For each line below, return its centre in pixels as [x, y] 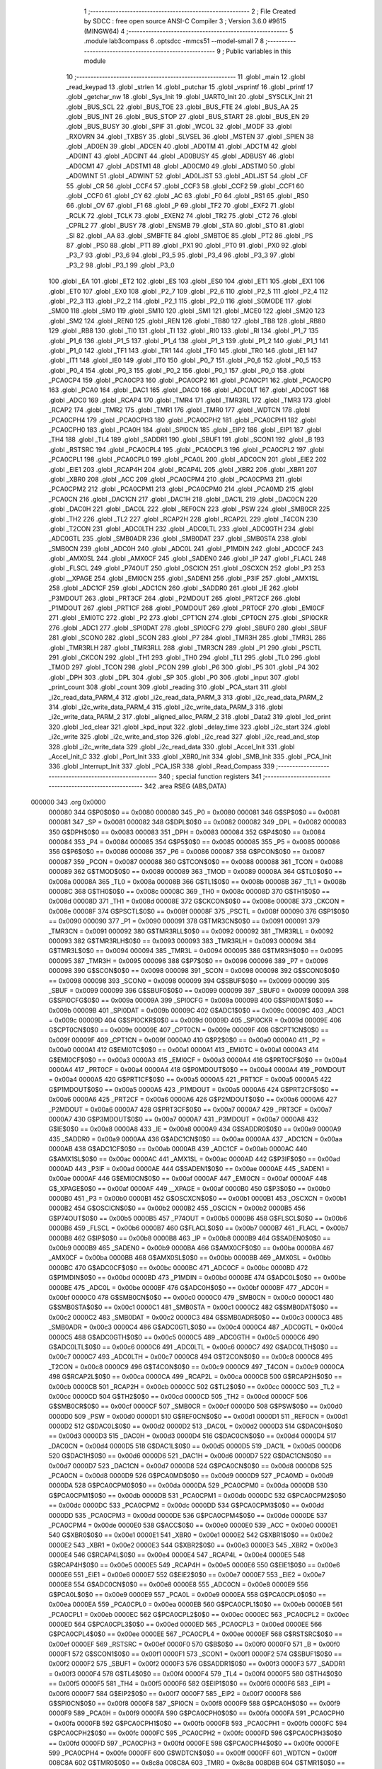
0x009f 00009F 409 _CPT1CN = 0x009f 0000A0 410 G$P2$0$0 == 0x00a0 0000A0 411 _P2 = [187, 1039]
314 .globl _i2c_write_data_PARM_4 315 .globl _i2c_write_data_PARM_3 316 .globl [166, 707]
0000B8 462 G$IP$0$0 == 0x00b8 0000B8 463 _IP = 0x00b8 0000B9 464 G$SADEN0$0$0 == [190, 1238]
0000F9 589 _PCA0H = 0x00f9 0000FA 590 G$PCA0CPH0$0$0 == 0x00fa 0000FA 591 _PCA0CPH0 [196, 1713]
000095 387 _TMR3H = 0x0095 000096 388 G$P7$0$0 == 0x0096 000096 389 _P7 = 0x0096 [189, 961]
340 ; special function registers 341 [210, 776]
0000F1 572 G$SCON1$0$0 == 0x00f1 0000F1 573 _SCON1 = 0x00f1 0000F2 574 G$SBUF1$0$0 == [195, 1654]
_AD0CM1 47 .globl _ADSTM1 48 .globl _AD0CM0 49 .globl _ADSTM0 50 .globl [180, 166]
